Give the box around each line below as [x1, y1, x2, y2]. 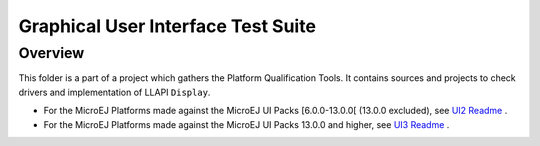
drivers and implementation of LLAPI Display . [18, 86, 211, 98]
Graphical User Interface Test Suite [18, 15, 317, 37]
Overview [18, 44, 85, 62]
